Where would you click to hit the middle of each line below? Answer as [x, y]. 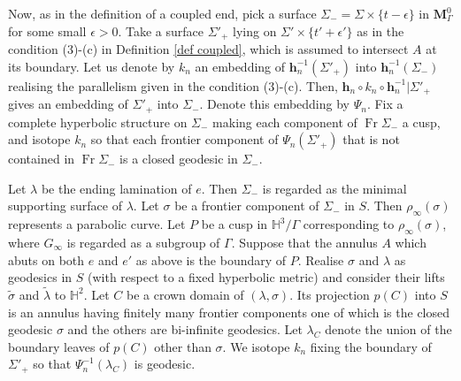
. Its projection [330, 294]
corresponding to [349, 224]
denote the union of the [388, 329]
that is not [371, 139]
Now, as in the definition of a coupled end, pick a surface [162, 13]
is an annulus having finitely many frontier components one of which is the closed [229, 312]
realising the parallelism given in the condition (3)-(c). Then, [173, 85]
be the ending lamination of [116, 188]
